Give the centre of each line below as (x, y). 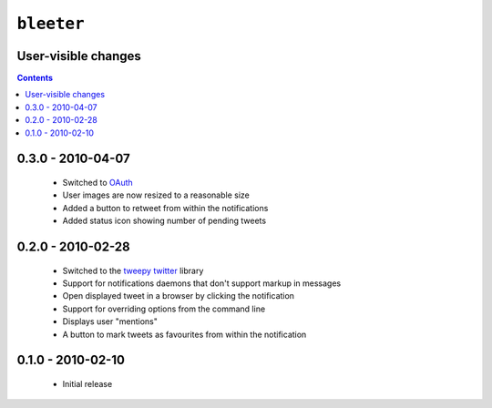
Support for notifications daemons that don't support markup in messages (202, 283)
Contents (35, 78)
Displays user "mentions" (110, 321)
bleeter (51, 24)
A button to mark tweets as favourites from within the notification (184, 334)
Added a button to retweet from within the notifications (165, 208)
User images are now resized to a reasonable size (156, 195)
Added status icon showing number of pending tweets (164, 221)
